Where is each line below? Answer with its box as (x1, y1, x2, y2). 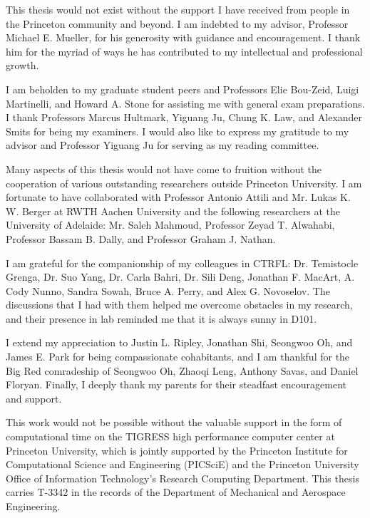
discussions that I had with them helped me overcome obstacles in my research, (6, 297, 353, 312)
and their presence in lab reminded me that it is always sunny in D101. (6, 311, 317, 326)
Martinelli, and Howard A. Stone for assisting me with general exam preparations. (6, 95, 365, 110)
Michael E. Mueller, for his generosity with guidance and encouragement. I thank (6, 30, 361, 45)
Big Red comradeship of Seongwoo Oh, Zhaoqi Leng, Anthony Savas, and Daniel (6, 363, 359, 378)
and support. (6, 390, 62, 405)
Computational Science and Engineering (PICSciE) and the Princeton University (6, 457, 359, 472)
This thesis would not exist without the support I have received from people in (6, 2, 350, 16)
